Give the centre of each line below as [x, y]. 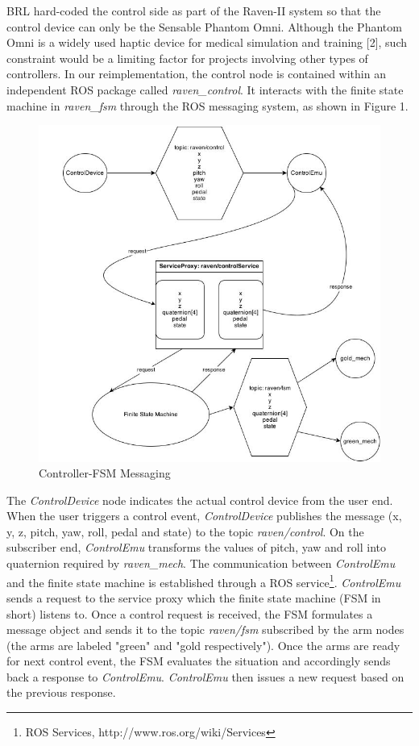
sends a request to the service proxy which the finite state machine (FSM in [194, 597]
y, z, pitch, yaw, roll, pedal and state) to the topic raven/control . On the [185, 531]
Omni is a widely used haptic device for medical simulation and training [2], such [207, 42]
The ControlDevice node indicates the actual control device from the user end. [200, 500]
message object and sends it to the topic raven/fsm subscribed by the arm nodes [205, 629]
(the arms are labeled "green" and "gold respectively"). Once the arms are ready [203, 645]
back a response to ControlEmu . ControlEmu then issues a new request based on [205, 676]
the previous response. [61, 692]
